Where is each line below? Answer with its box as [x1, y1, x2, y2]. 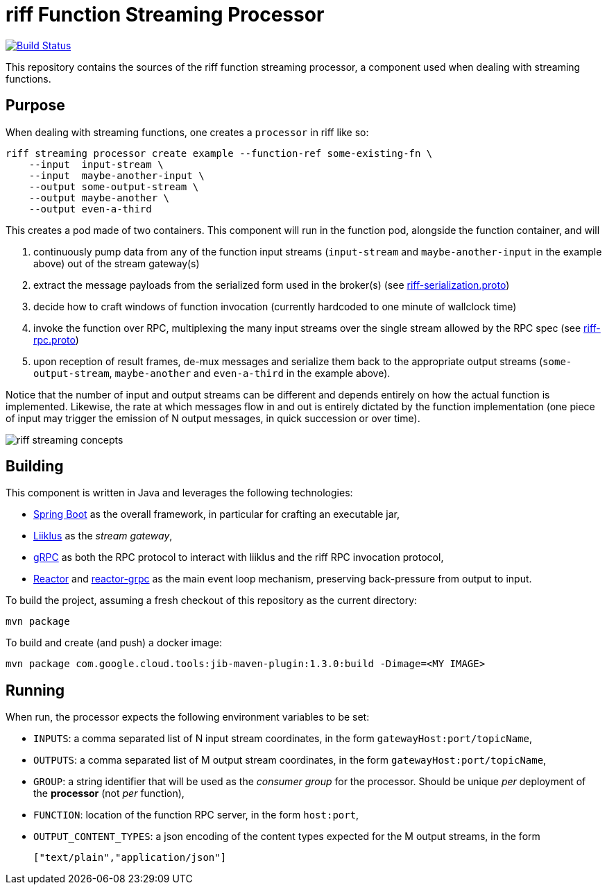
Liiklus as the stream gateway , [33, 530, 173, 542]
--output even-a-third [28, 203, 152, 215]
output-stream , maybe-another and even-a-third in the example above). [33, 367, 391, 379]
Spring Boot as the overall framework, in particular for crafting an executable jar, [33, 508, 400, 521]
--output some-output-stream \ [28, 180, 199, 192]
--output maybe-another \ [28, 192, 170, 203]
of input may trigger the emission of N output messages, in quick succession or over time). [6, 412, 420, 424]
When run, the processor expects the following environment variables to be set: [6, 711, 370, 723]
